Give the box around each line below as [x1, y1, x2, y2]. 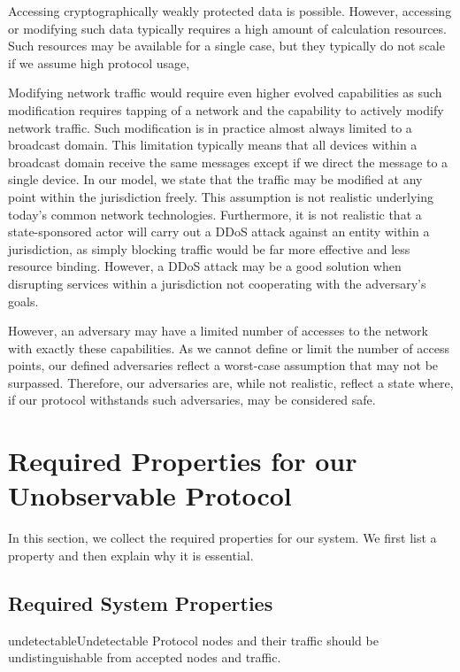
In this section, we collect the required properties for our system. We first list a [8, 529, 437, 547]
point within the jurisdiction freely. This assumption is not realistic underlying [8, 187, 433, 205]
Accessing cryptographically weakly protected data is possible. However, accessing [8, 2, 452, 19]
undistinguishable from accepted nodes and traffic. [8, 648, 281, 667]
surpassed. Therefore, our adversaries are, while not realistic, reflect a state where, [8, 373, 454, 391]
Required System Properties [8, 589, 273, 616]
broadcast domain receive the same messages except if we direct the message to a [8, 152, 448, 171]
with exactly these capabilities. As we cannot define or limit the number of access [8, 338, 449, 357]
